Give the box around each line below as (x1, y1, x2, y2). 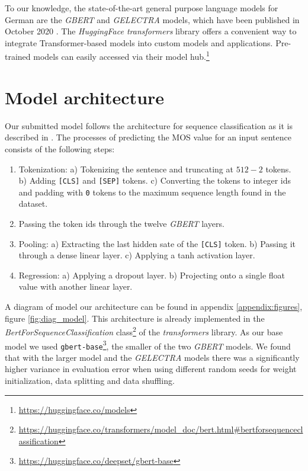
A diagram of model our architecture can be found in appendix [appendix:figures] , (5, 300, 303, 313)
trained (5, 50, 31, 63)
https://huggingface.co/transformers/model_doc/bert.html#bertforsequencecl (18, 423, 303, 435)
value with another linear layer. (18, 280, 133, 293)
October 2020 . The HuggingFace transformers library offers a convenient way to (5, 25, 297, 37)
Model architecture (5, 85, 165, 109)
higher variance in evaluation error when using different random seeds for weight (5, 363, 297, 375)
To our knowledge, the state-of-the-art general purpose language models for (5, 2, 278, 14)
